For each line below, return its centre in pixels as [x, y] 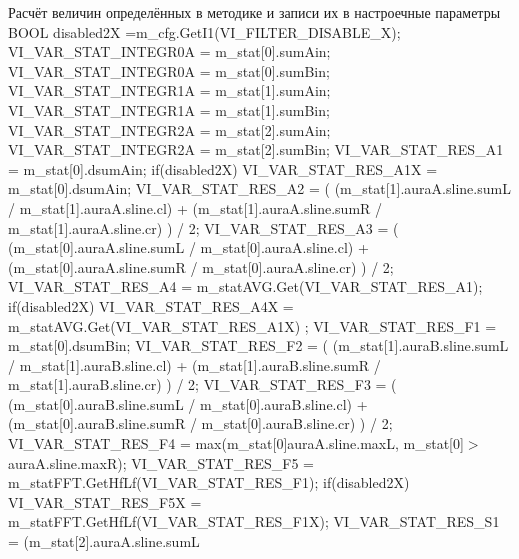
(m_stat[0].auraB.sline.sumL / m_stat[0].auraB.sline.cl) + [188, 403]
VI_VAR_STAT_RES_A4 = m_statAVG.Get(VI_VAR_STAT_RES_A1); [245, 286]
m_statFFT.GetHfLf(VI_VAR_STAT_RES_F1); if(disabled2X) [209, 482]
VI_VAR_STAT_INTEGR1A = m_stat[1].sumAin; [169, 90]
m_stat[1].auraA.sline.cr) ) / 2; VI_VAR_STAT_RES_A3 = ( [203, 227]
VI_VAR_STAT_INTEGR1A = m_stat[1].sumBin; [169, 109]
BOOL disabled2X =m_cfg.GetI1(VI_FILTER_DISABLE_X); [204, 31]
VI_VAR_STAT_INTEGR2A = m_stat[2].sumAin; [169, 129]
